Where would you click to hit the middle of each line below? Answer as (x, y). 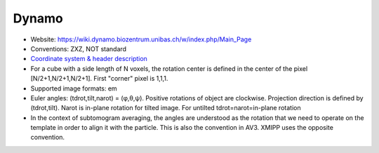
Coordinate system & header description (89, 59)
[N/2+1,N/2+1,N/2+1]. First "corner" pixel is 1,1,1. (99, 79)
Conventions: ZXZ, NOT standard (78, 48)
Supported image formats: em (74, 88)
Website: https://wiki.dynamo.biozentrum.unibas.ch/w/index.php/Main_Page (141, 39)
